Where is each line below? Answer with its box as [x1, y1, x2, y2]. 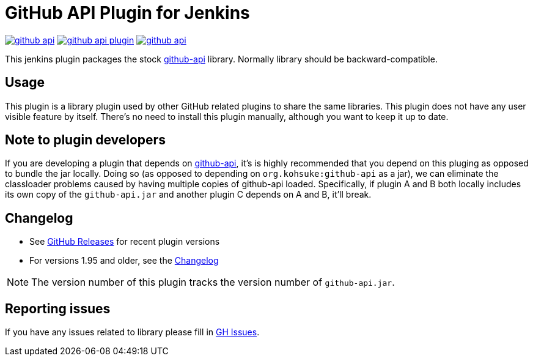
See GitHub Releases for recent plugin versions [29, 236, 220, 247]
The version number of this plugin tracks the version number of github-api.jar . [31, 276, 395, 289]
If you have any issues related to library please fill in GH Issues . [5, 327, 260, 338]
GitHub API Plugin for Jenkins [5, 2, 250, 23]
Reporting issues [5, 300, 111, 316]
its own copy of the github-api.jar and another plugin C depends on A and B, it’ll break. [5, 189, 372, 200]
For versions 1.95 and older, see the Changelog [29, 255, 219, 266]
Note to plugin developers [5, 132, 166, 148]
